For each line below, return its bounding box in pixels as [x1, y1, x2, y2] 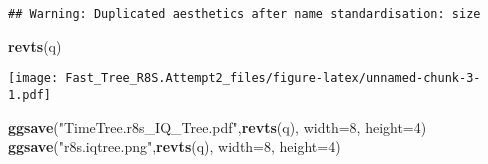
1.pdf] [8, 87, 51, 102]
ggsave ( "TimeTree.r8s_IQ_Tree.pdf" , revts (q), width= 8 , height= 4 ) [8, 116, 427, 137]
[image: [8, 71, 59, 86]
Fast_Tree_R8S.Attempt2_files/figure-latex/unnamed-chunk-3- [65, 71, 481, 86]
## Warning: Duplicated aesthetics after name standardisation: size [8, 7, 481, 21]
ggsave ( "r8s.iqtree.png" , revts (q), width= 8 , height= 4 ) [8, 136, 341, 157]
